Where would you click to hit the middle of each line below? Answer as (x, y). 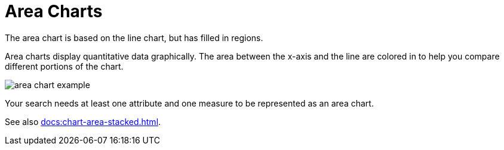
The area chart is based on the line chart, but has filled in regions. (134, 37)
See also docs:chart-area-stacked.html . (83, 121)
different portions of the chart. (64, 66)
